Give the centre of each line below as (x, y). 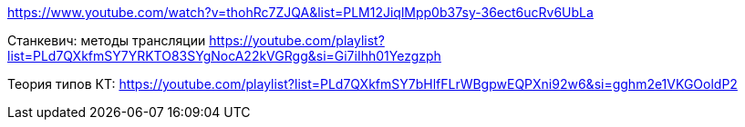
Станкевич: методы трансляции (107, 40)
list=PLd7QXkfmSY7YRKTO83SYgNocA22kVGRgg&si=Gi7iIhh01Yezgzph (224, 56)
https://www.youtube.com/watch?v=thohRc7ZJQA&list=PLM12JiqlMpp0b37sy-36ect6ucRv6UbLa (300, 12)
